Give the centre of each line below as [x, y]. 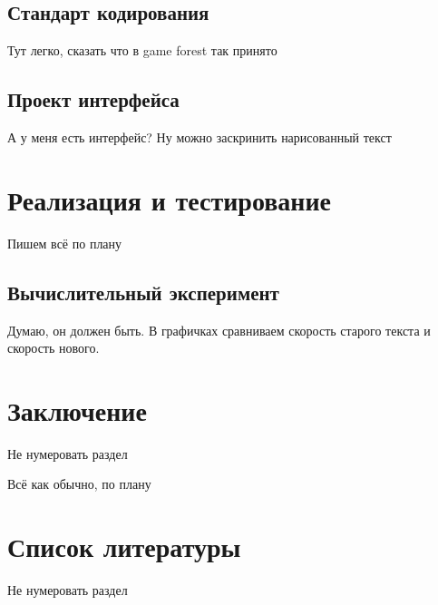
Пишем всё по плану [65, 243]
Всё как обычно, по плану [79, 484]
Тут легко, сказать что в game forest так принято [142, 50]
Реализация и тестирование [170, 199]
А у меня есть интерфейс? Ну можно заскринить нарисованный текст [200, 137]
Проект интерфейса [93, 99]
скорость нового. [54, 348]
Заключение [77, 410]
